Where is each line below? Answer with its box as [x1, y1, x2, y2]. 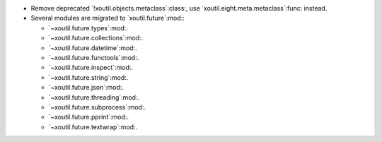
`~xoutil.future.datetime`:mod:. [48, 43, 137, 52]
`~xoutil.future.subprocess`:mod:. [48, 102, 146, 111]
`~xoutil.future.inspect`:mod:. [48, 64, 134, 72]
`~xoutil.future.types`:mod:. [48, 23, 129, 32]
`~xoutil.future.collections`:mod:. [48, 34, 144, 42]
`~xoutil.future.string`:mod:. [48, 73, 129, 81]
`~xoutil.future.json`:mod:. [48, 83, 124, 92]
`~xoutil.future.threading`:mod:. [48, 93, 140, 102]
